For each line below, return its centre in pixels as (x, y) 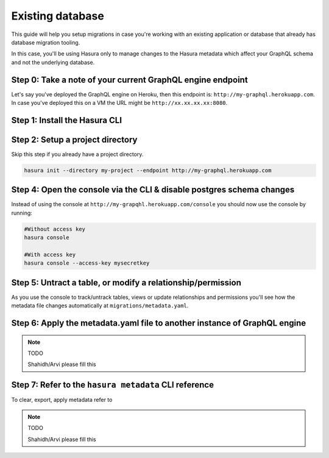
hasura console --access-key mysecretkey (87, 263)
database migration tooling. (46, 42)
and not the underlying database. (53, 62)
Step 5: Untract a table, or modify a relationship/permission (126, 283)
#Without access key (55, 229)
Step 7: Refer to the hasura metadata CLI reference (113, 385)
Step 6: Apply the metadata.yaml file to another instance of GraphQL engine (159, 323)
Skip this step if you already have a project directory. (77, 154)
